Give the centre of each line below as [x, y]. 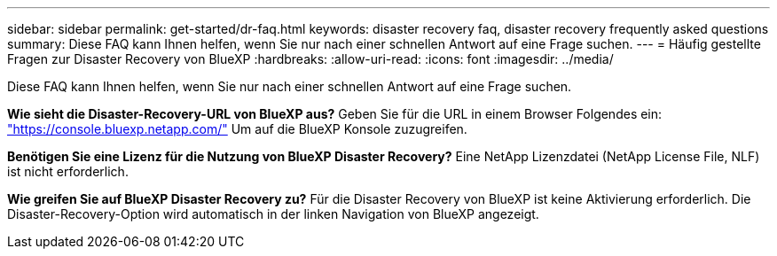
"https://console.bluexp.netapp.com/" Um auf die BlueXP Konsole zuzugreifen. [237, 129]
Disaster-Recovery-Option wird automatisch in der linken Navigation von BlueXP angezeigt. [273, 214]
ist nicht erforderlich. [68, 171]
